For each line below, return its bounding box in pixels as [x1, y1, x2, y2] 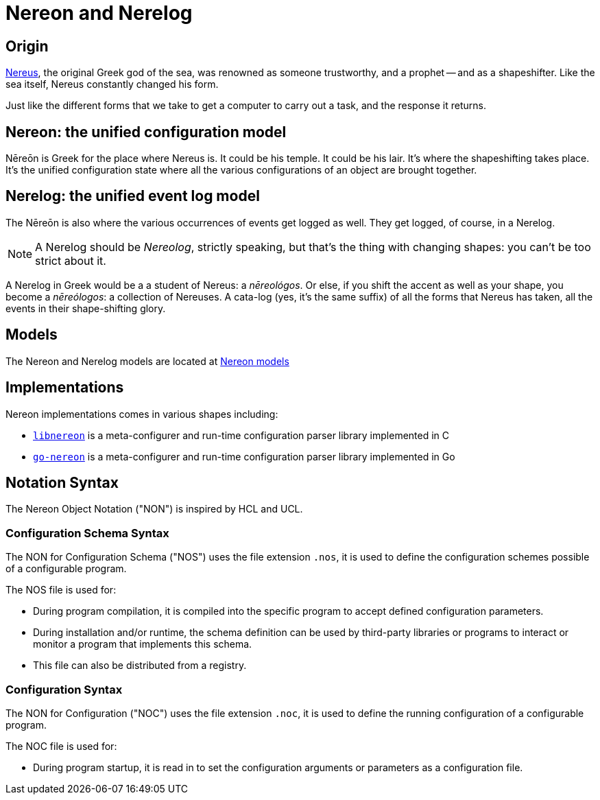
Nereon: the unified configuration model [5, 123, 287, 141]
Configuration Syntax [5, 682, 123, 696]
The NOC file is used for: [5, 740, 117, 752]
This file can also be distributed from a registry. [33, 659, 247, 672]
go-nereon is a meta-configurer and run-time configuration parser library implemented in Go [33, 450, 455, 462]
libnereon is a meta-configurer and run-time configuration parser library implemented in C [33, 429, 450, 441]
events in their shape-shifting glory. [5, 302, 166, 314]
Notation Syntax [5, 473, 119, 491]
